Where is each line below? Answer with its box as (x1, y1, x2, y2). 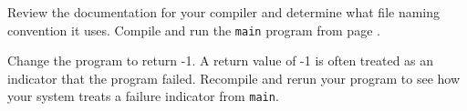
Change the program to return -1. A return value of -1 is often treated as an (7, 51, 434, 70)
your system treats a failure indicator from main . (7, 86, 279, 106)
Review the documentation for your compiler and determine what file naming (7, 3, 441, 21)
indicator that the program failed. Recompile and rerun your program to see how (7, 68, 461, 87)
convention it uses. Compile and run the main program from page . (7, 20, 380, 39)
